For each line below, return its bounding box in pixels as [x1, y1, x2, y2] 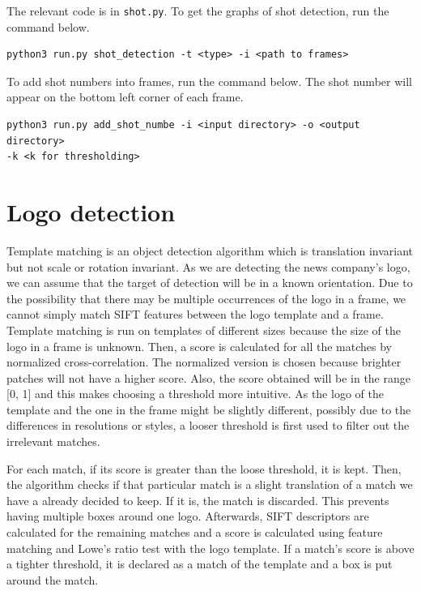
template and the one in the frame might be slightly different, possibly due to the [6, 400, 411, 418]
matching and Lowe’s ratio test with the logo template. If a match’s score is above [6, 539, 415, 556]
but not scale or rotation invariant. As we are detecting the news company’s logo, [6, 258, 410, 275]
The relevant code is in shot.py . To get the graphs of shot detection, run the [6, 2, 389, 19]
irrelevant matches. [6, 433, 100, 450]
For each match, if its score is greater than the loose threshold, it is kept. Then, [6, 460, 402, 477]
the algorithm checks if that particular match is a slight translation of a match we [6, 476, 413, 493]
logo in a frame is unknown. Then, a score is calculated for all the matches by [6, 337, 392, 354]
